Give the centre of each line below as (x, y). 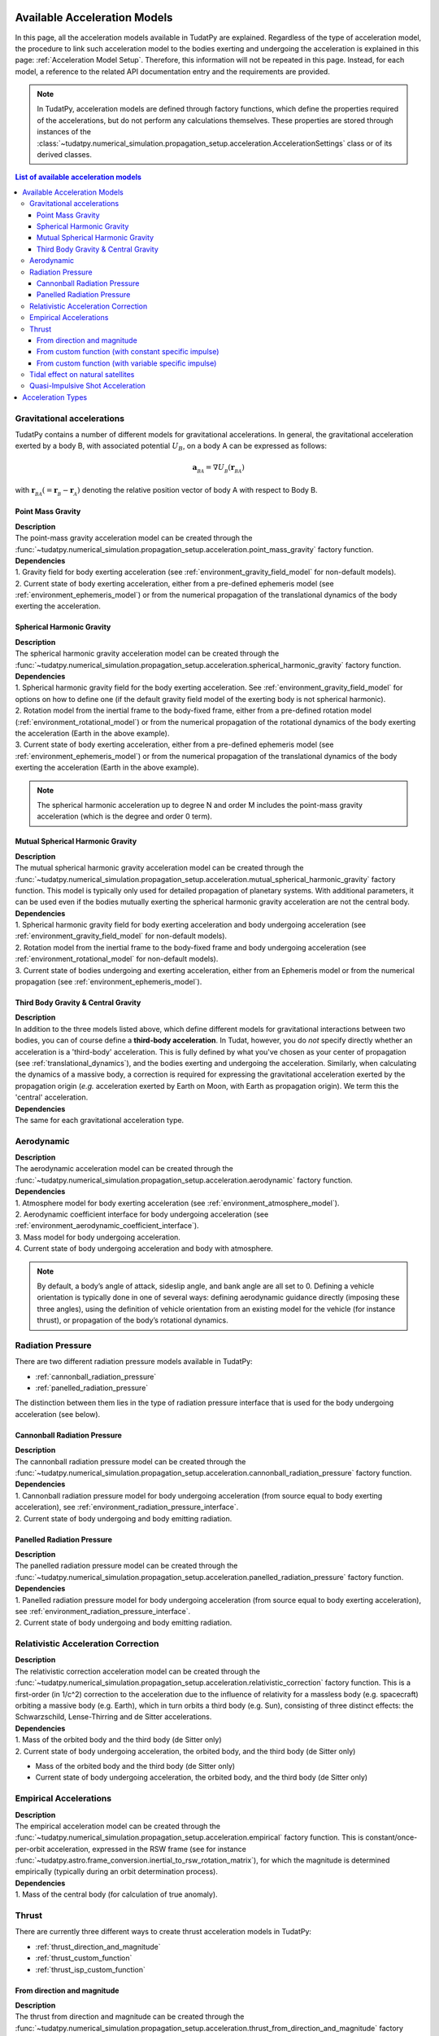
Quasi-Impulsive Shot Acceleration (88, 386)
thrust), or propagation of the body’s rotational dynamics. (133, 1320)
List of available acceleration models (78, 177)
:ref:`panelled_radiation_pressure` (92, 1388)
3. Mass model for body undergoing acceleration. (98, 1237)
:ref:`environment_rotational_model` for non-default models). (117, 959)
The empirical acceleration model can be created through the (118, 1826)
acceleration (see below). (58, 1414)
